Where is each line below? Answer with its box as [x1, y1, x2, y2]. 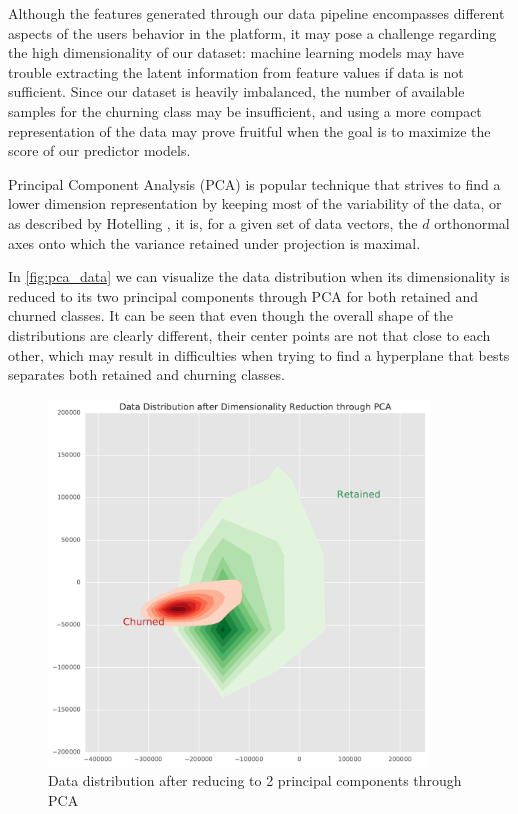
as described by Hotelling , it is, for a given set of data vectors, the [8, 212, 418, 233]
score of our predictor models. [8, 140, 191, 161]
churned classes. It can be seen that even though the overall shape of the [8, 305, 453, 326]
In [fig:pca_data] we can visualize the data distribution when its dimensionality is [8, 266, 510, 287]
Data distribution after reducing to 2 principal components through [48, 770, 462, 791]
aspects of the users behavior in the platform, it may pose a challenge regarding [8, 22, 497, 43]
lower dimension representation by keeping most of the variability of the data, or [8, 193, 502, 214]
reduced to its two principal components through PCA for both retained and [8, 285, 478, 306]
